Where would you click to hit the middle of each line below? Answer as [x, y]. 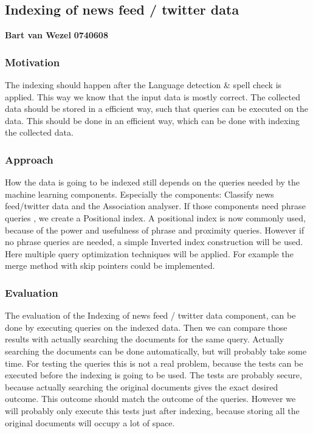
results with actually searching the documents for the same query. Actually [145, 339]
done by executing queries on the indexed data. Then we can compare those [146, 327]
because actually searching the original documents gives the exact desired [142, 386]
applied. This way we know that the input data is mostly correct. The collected [153, 96]
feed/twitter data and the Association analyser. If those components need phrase [155, 206]
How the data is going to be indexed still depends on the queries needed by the [152, 182]
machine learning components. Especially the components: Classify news [139, 194]
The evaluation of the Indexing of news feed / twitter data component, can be [150, 315]
